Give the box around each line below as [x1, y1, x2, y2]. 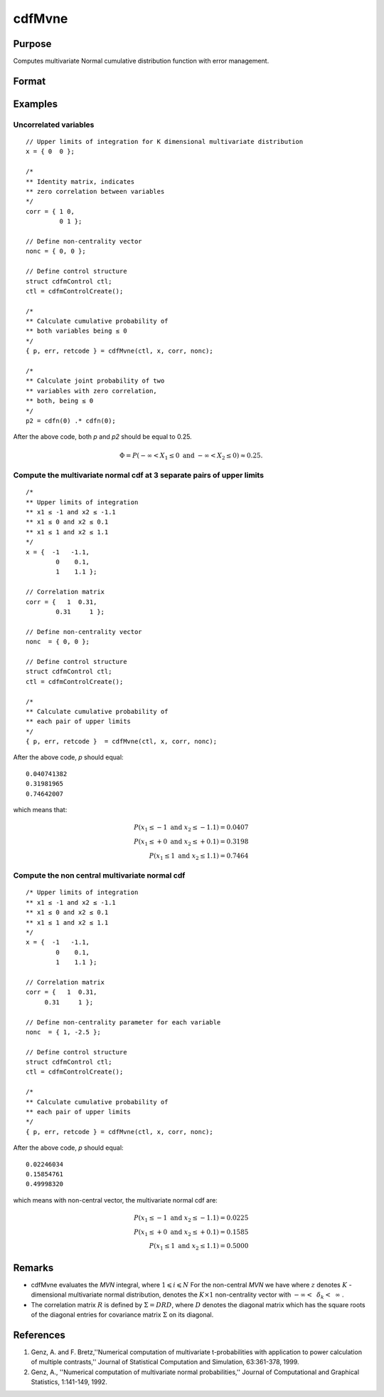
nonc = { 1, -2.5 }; [26, 1028, 101, 1036]
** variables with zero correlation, [26, 387, 158, 395]
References [13, 1329, 65, 1341]
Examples [13, 98, 58, 110]
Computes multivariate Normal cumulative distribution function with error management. [13, 57, 270, 66]
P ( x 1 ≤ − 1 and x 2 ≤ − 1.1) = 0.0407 [134, 824, 249, 833]
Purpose [13, 38, 52, 50]
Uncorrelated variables [13, 120, 95, 130]
